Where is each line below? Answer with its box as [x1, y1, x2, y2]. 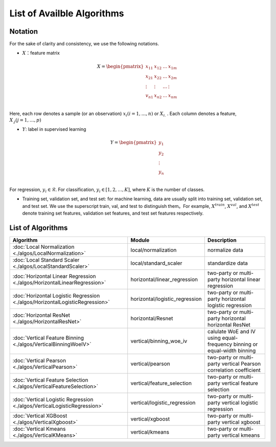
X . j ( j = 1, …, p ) [9, 117, 42, 124]
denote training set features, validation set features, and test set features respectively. [22, 210, 204, 217]
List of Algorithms [9, 224, 68, 232]
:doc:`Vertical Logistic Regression [12, 396, 94, 403]
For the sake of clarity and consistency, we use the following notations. [9, 41, 159, 47]
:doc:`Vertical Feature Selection [12, 377, 88, 384]
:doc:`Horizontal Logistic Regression [12, 292, 100, 299]
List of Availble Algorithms [9, 8, 124, 19]
